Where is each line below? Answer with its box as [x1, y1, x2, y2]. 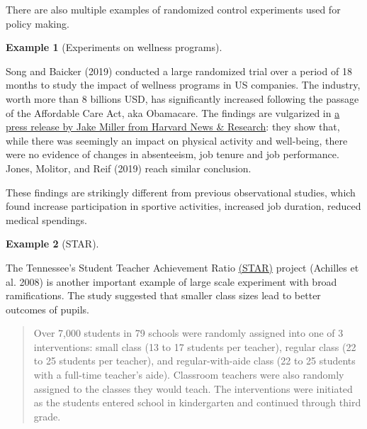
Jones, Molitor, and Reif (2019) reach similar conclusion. [6, 160, 252, 175]
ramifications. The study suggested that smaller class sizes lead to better [6, 288, 321, 303]
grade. [33, 408, 61, 423]
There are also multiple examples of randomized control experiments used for [6, 2, 341, 16]
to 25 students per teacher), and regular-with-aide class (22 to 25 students [33, 353, 356, 368]
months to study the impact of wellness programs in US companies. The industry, [6, 77, 361, 92]
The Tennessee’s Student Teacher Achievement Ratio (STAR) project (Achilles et [6, 260, 359, 274]
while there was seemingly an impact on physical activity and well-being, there [6, 133, 348, 147]
